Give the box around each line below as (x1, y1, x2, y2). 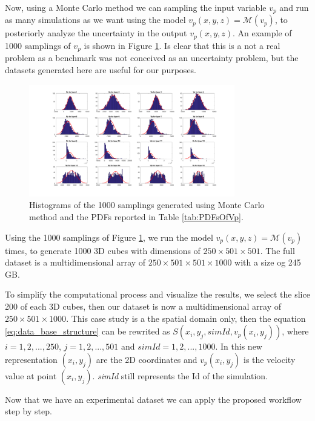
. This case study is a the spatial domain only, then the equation (66, 312, 306, 324)
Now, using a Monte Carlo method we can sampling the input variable (5, 1, 267, 13)
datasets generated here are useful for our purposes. (5, 63, 197, 76)
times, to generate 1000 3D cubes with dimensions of (5, 244, 201, 256)
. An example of (232, 27, 292, 39)
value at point (5, 369, 57, 382)
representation (5, 353, 58, 365)
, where (282, 325, 309, 338)
